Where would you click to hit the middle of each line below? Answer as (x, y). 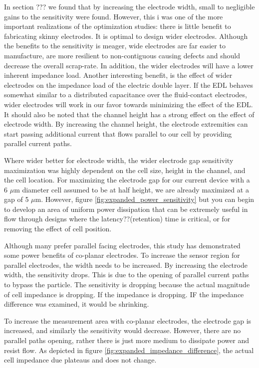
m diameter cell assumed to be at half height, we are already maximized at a (131, 189)
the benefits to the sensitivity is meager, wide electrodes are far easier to (115, 46)
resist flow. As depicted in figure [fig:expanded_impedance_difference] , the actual (129, 350)
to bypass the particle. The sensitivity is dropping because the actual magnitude (127, 284)
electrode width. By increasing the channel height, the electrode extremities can (126, 124)
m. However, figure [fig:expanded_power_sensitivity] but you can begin (145, 199)
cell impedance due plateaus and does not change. (80, 360)
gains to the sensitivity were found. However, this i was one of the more (114, 16)
